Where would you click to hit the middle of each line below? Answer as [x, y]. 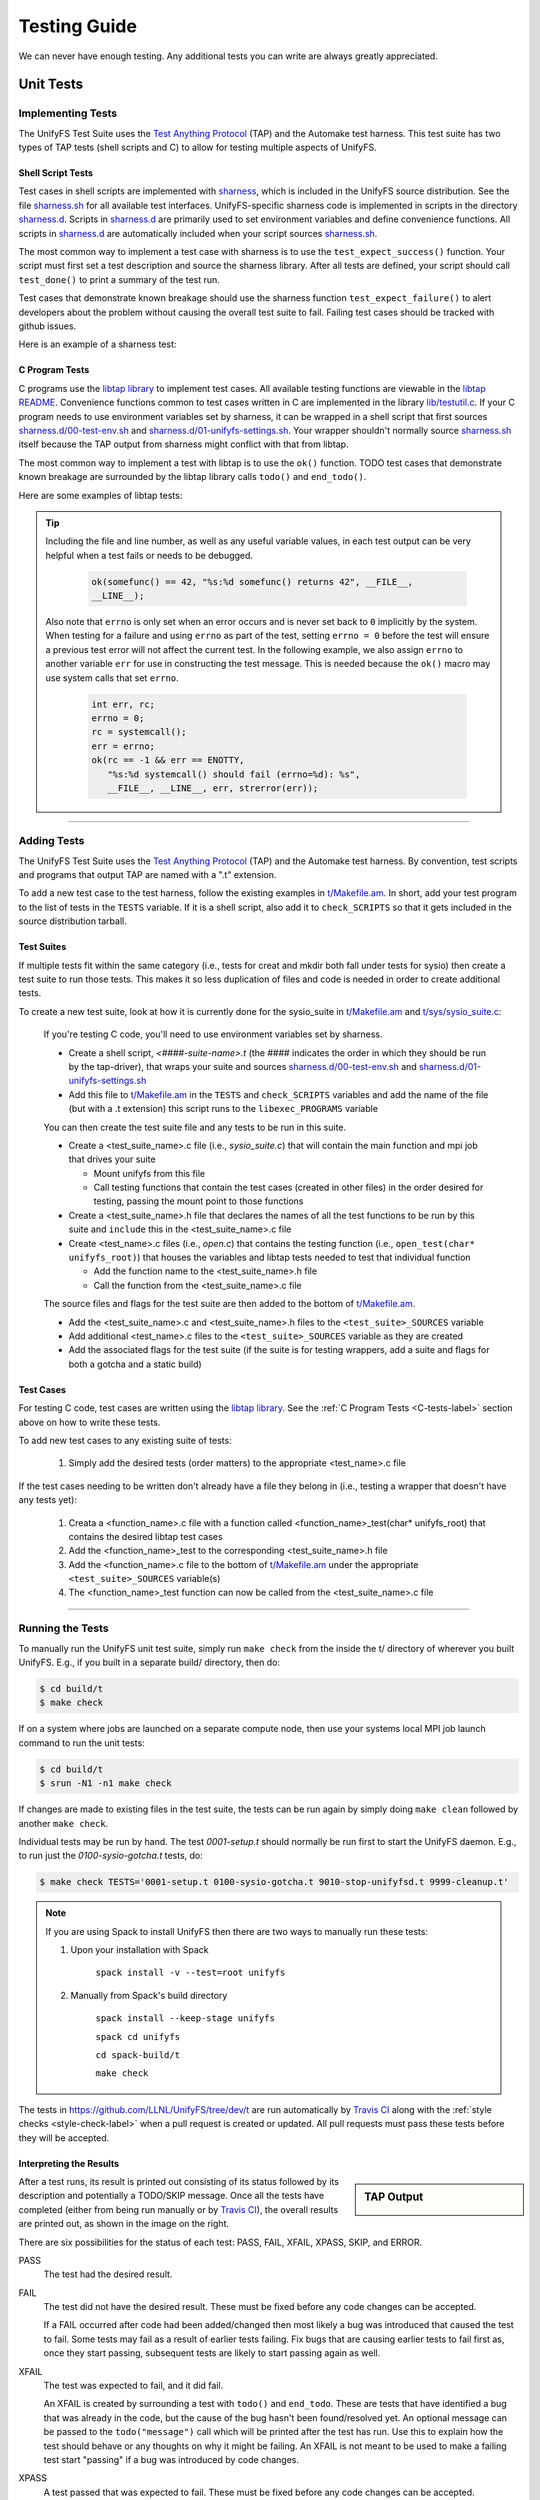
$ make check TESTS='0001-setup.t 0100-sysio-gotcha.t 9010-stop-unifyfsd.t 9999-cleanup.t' [274, 1882]
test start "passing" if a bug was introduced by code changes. [171, 2459]
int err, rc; [123, 704]
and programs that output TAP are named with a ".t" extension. [147, 875]
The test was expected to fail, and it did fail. [133, 2386]
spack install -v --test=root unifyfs [190, 1973]
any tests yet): [47, 1500]
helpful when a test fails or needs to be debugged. [149, 555]
